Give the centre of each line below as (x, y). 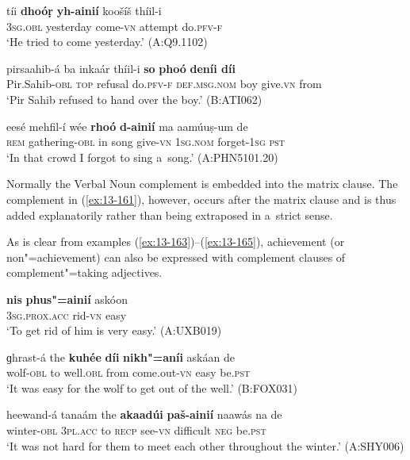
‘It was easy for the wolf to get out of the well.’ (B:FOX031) (152, 387)
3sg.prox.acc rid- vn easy (67, 314)
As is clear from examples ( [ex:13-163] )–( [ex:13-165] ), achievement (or (176, 241)
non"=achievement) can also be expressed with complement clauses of (176, 257)
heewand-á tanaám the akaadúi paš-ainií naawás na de (144, 414)
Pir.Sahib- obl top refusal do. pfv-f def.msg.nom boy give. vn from (164, 84)
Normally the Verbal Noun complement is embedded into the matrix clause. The (202, 184)
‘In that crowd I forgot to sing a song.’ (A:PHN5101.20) (142, 157)
